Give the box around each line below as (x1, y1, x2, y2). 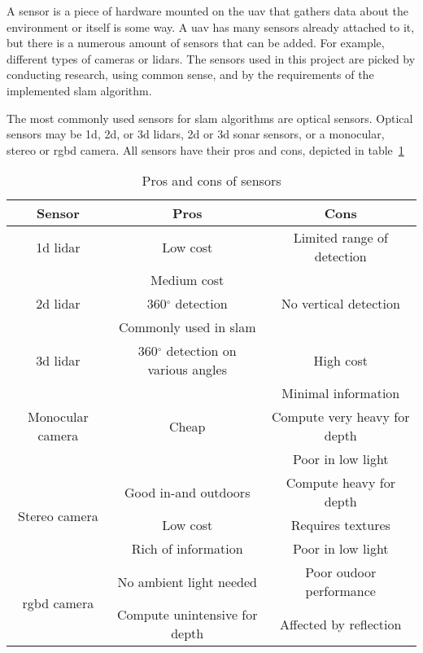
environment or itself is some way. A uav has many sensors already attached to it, (7, 18, 415, 35)
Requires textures (290, 515, 390, 535)
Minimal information (281, 383, 400, 403)
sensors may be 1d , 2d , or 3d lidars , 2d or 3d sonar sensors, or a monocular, (7, 125, 385, 142)
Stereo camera (18, 506, 98, 525)
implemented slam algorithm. (7, 81, 152, 99)
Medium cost (150, 270, 225, 290)
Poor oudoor (305, 563, 377, 582)
